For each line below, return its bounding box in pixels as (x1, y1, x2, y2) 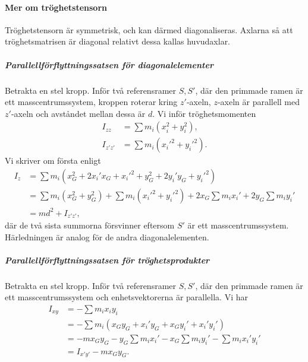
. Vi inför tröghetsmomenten (152, 107, 256, 119)
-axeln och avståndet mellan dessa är (11, 107, 146, 119)
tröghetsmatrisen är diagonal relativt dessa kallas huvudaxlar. (5, 35, 231, 47)
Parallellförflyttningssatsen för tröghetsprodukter (5, 253, 210, 266)
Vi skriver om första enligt (5, 154, 101, 167)
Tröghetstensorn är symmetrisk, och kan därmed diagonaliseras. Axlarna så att (5, 23, 293, 36)
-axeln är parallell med (217, 96, 300, 108)
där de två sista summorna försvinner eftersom (5, 219, 175, 231)
